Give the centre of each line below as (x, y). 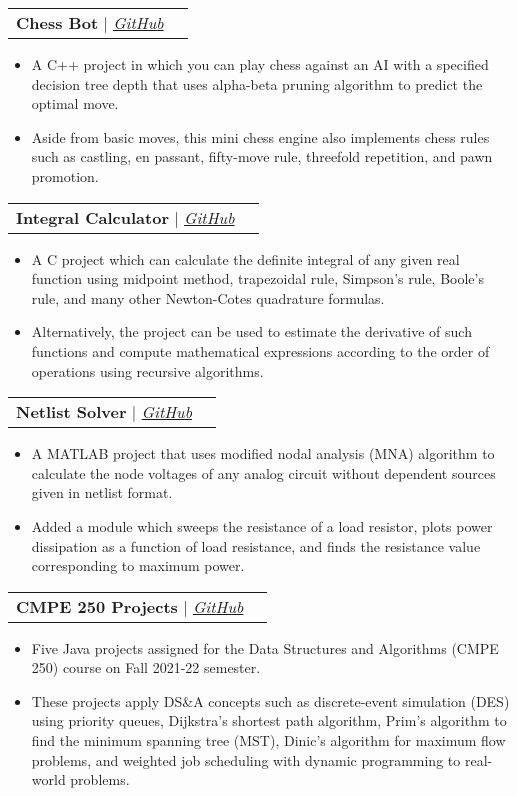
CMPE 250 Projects (97, 606)
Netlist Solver (71, 412)
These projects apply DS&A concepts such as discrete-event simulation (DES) (270, 700)
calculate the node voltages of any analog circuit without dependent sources (263, 472)
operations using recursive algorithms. (147, 370)
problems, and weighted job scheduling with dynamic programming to (246, 759)
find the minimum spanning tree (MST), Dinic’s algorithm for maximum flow (268, 740)
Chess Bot (57, 22)
